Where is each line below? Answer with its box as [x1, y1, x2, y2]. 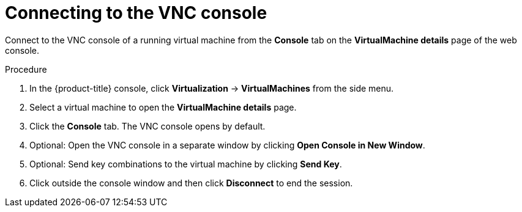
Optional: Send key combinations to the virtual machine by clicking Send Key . [29, 158, 342, 169]
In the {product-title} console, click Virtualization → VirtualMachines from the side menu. [29, 82, 394, 93]
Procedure [5, 64, 47, 75]
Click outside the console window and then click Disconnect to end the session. [29, 177, 353, 188]
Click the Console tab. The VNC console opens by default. [29, 120, 266, 131]
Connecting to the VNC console [5, 2, 267, 23]
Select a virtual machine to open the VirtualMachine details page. [29, 101, 297, 112]
